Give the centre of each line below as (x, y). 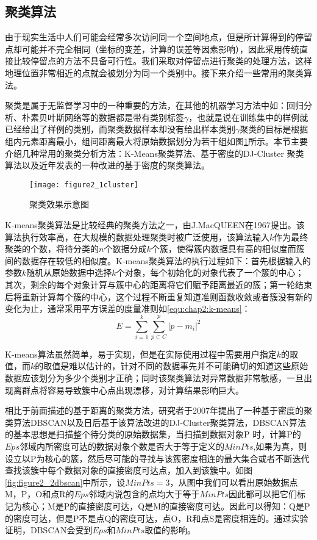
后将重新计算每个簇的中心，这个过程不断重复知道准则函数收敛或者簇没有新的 (158, 296)
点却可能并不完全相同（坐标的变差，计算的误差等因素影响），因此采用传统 (152, 49)
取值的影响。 (170, 530)
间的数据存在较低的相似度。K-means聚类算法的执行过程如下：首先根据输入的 (158, 260)
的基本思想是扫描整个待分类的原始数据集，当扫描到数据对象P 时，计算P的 (153, 434)
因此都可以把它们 (263, 494)
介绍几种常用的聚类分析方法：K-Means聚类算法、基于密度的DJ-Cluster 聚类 (155, 153)
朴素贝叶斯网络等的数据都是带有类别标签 (103, 117)
